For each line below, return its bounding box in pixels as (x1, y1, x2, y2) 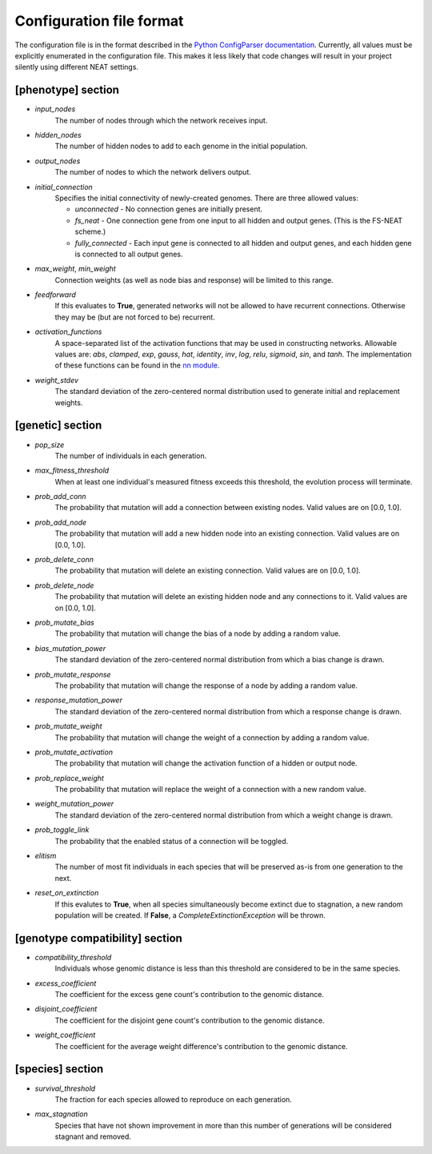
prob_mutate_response (34, 669, 111, 679)
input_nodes (34, 104, 76, 114)
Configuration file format (14, 12, 184, 30)
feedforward (34, 290, 76, 300)
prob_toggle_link (34, 825, 90, 834)
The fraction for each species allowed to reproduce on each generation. (54, 1094, 292, 1104)
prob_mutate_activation (34, 747, 114, 757)
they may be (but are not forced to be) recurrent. (54, 312, 215, 322)
